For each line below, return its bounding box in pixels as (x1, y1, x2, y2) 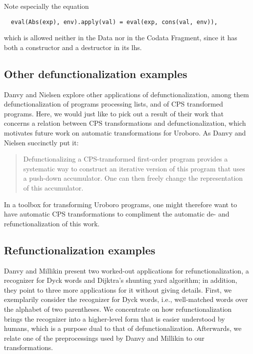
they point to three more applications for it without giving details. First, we (4, 284, 232, 295)
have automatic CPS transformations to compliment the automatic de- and (4, 209, 230, 219)
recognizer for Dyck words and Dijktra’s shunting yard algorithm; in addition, (4, 275, 237, 285)
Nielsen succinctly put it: (4, 137, 79, 147)
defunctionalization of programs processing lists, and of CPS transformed (4, 99, 223, 109)
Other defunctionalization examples (4, 66, 187, 81)
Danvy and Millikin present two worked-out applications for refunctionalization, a (4, 265, 249, 275)
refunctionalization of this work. (4, 218, 100, 228)
